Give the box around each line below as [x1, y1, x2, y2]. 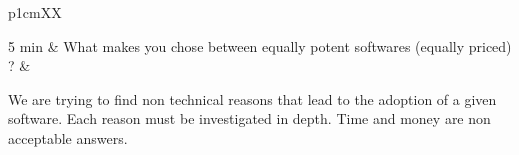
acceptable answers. [8, 127, 128, 148]
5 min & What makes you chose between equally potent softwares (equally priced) [8, 35, 512, 56]
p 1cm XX [8, 2, 62, 22]
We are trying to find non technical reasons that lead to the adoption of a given [8, 88, 497, 109]
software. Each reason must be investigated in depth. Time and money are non [8, 108, 491, 129]
